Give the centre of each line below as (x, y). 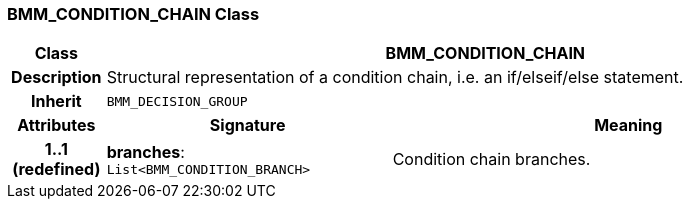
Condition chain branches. (491, 159)
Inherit (56, 101)
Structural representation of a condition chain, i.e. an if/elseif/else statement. (395, 77)
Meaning (628, 125)
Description (56, 77)
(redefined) (56, 169)
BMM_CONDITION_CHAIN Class (133, 14)
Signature (247, 125)
